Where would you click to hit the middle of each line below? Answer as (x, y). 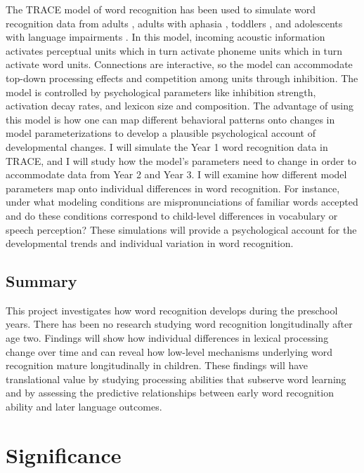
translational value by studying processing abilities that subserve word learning (176, 379)
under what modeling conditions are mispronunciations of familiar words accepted (182, 202)
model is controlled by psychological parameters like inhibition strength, (161, 92)
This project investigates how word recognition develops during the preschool (172, 310)
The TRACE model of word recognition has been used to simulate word (161, 9)
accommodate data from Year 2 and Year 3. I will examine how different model (176, 174)
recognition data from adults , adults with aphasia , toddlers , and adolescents (174, 23)
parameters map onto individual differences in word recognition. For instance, (173, 188)
